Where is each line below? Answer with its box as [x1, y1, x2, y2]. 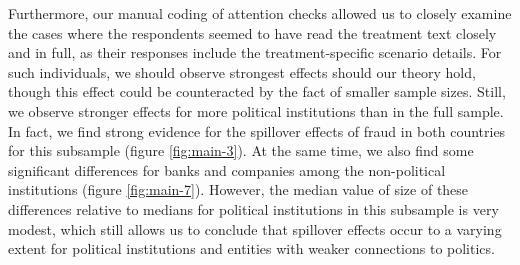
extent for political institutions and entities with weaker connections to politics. [8, 238, 495, 259]
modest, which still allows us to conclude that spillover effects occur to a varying [8, 218, 502, 239]
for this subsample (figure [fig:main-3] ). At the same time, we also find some [8, 140, 474, 161]
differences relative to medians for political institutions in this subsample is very [8, 198, 499, 219]
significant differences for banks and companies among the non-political [8, 159, 446, 180]
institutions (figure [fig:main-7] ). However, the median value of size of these [8, 179, 469, 200]
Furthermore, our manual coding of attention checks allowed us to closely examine [8, 3, 512, 23]
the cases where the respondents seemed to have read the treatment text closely [8, 22, 497, 43]
